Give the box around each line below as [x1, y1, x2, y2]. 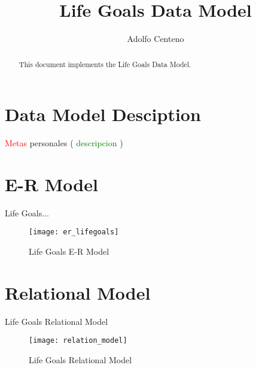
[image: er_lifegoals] [29, 228, 119, 237]
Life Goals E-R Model [29, 245, 109, 258]
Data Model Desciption [5, 102, 201, 126]
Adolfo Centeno [127, 32, 184, 45]
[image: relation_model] [29, 336, 127, 345]
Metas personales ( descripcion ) [5, 137, 123, 149]
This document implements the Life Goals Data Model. [19, 59, 191, 69]
